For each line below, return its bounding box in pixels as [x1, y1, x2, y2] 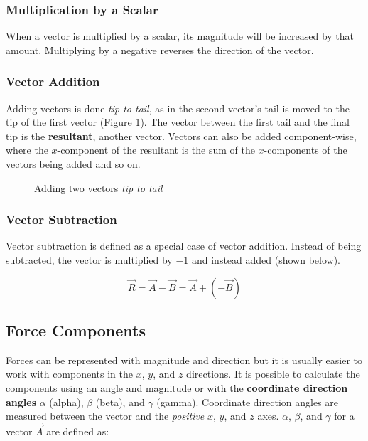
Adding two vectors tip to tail [34, 180, 163, 195]
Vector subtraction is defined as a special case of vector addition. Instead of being [6, 238, 362, 253]
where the [6, 142, 48, 157]
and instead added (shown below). [191, 253, 340, 267]
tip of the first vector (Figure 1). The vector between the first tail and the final [6, 115, 350, 129]
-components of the [264, 142, 347, 157]
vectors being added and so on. [6, 156, 141, 171]
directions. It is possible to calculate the [186, 366, 360, 381]
